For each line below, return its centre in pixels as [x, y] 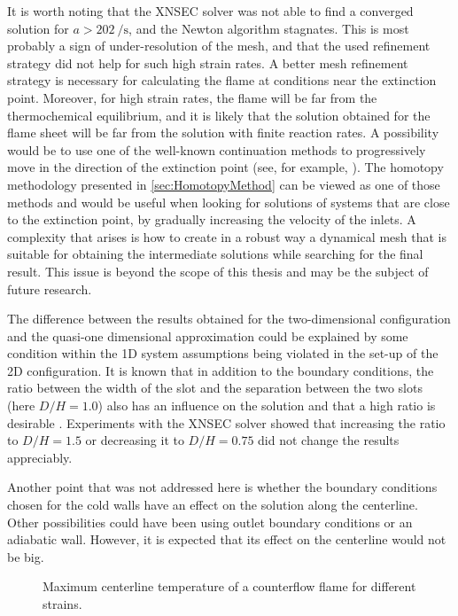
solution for [38, 28]
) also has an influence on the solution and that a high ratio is [267, 405]
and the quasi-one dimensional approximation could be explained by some [208, 335]
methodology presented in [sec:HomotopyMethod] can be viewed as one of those [224, 184]
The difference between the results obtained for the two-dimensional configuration [229, 319]
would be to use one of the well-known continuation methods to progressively [217, 149]
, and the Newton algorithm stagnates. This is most [269, 28]
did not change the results [329, 440]
